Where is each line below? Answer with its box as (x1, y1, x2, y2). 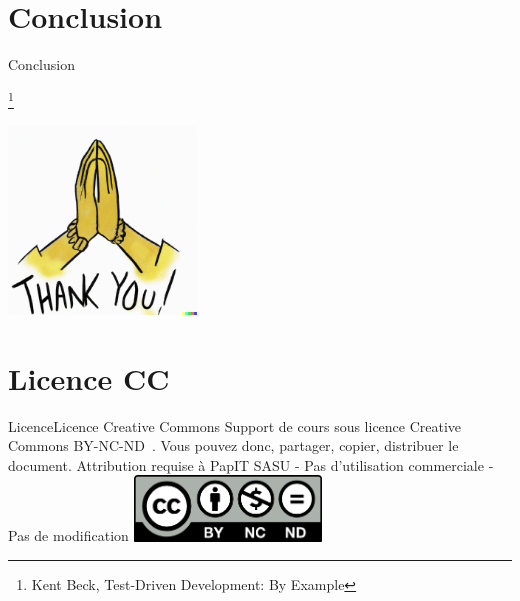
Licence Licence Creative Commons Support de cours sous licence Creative (8, 415, 462, 436)
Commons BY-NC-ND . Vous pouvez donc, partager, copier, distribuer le (8, 435, 459, 456)
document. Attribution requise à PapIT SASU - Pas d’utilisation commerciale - (8, 454, 494, 475)
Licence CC (8, 357, 170, 398)
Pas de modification (8, 525, 129, 546)
